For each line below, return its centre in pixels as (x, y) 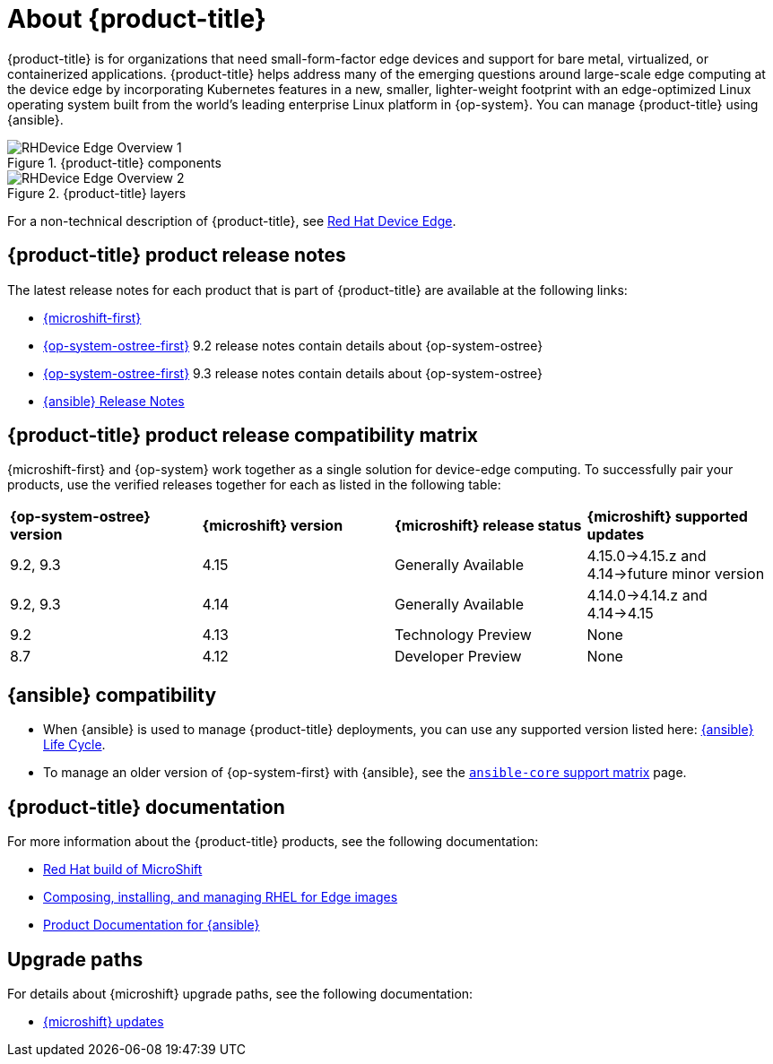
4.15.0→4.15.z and (647, 556)
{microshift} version (273, 526)
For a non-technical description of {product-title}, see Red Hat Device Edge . (232, 221)
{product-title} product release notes (177, 255)
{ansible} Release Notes (114, 401)
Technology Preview (463, 635)
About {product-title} (137, 19)
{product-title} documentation (146, 807)
